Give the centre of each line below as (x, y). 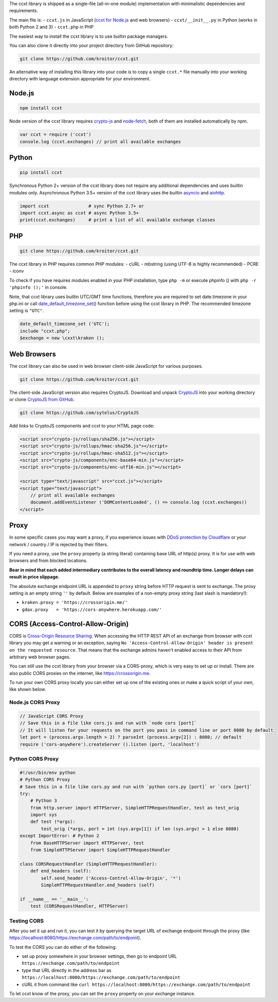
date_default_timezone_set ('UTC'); (65, 324)
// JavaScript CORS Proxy (52, 716)
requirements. (24, 11)
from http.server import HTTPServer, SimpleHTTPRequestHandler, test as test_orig (135, 808)
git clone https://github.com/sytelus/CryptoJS (79, 413)
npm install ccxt (41, 108)
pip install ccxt (41, 173)
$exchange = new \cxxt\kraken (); (62, 338)
